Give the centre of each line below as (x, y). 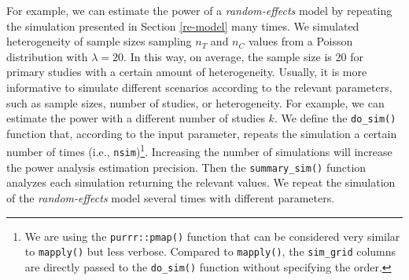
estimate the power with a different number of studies (136, 118)
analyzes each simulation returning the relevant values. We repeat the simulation (201, 182)
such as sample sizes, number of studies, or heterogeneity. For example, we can (195, 102)
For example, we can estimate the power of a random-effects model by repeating (199, 10)
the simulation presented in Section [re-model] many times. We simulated (183, 25)
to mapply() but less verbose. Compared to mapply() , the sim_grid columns (210, 251)
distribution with (47, 56)
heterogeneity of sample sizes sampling (99, 41)
